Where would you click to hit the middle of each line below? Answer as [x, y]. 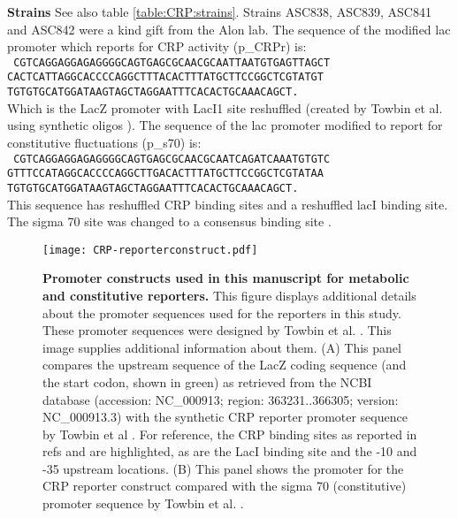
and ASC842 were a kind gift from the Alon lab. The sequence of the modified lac [229, 29]
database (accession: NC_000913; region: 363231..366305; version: [221, 399]
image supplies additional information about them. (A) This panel [222, 347]
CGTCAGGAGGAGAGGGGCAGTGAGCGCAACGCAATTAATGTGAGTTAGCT [172, 62]
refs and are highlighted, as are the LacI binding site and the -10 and [230, 451]
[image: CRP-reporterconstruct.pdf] [150, 250]
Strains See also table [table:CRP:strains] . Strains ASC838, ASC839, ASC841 [219, 11]
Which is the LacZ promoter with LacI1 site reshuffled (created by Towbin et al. [225, 107]
